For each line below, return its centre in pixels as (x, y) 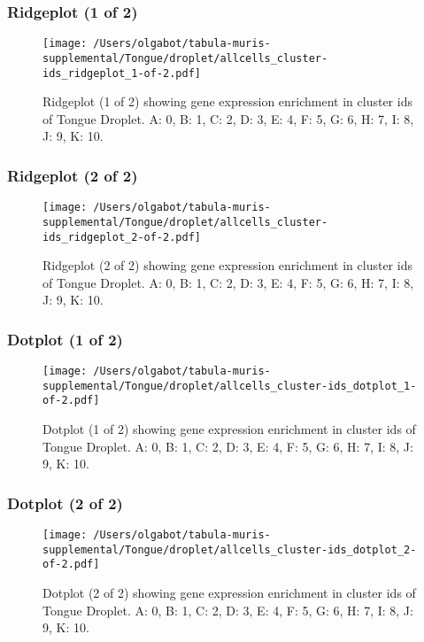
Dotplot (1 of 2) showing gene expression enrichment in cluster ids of (229, 429)
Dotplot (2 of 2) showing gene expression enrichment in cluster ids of (229, 593)
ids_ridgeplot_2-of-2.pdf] (122, 237)
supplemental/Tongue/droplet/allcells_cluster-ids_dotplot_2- (230, 549)
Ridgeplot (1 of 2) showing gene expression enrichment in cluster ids (227, 101)
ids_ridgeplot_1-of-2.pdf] (122, 73)
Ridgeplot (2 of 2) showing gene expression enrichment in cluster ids (227, 265)
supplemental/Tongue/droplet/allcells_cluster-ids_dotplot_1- (230, 386)
